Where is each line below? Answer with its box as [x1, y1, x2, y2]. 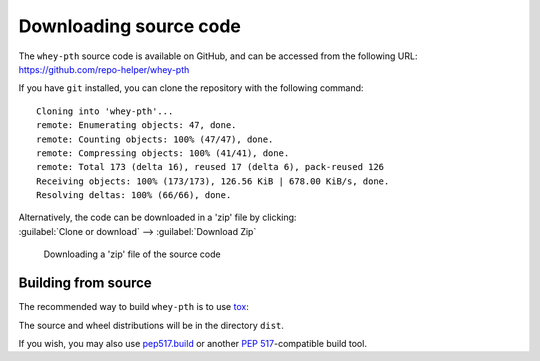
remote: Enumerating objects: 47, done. [36, 120, 237, 131]
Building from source [18, 275, 152, 292]
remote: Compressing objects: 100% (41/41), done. [36, 147, 290, 159]
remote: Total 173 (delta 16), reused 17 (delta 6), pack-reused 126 [36, 161, 385, 173]
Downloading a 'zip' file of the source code [43, 248, 221, 260]
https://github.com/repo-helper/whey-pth [18, 63, 190, 75]
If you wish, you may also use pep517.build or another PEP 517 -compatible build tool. [18, 337, 367, 349]
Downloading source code [18, 15, 242, 37]
